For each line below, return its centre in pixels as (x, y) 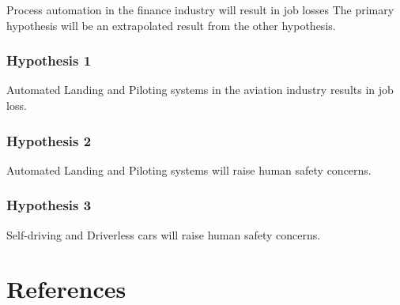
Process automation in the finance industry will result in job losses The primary (200, 9)
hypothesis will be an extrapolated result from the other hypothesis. (171, 25)
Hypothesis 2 (49, 140)
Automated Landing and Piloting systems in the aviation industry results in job (200, 90)
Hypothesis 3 (49, 205)
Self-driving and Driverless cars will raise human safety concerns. (164, 234)
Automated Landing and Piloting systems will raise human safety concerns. (189, 169)
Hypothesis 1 (49, 60)
